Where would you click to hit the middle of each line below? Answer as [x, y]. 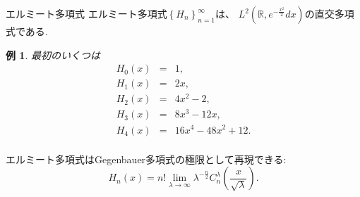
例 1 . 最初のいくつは [53, 55]
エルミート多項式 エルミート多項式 [86, 13]
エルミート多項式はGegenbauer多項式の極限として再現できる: [146, 159]
